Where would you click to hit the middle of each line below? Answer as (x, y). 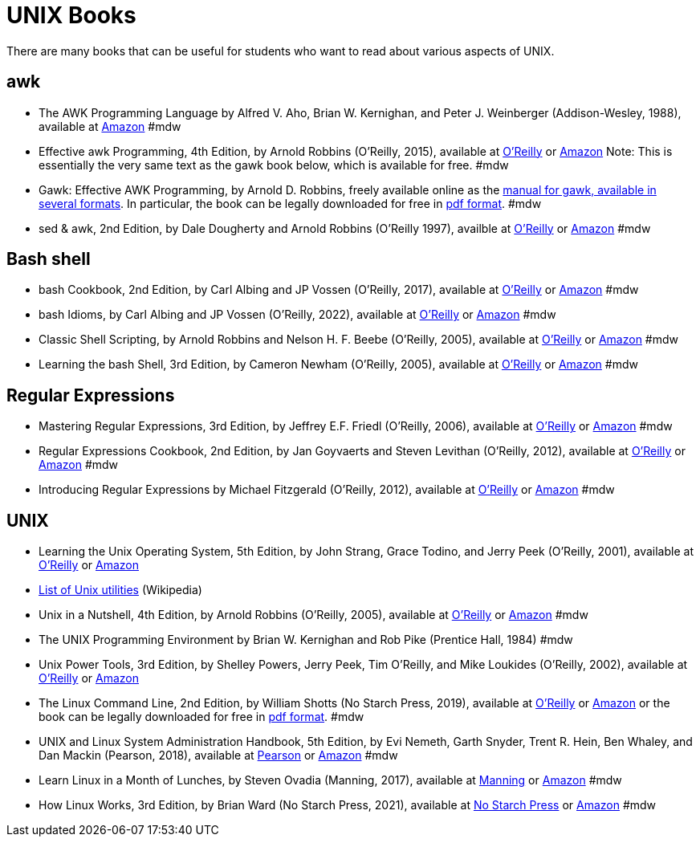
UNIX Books (71, 15)
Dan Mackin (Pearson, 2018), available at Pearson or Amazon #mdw (218, 755)
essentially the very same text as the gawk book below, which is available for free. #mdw (274, 165)
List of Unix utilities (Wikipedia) (120, 590)
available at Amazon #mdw (110, 126)
